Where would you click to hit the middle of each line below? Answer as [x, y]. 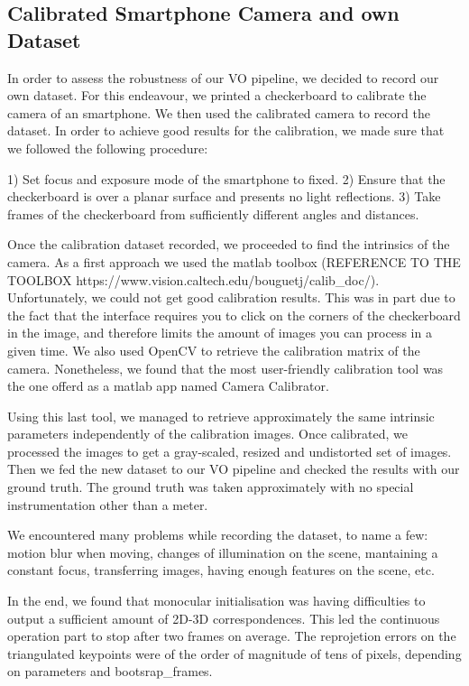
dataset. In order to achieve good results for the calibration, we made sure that [226, 130]
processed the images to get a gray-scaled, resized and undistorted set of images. [230, 451]
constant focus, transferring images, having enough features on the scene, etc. [221, 570]
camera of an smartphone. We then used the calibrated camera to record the [219, 112]
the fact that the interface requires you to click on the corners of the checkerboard [234, 315]
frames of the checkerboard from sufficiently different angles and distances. [213, 213]
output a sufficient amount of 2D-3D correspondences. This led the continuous [224, 618]
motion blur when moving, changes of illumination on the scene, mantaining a [223, 552]
